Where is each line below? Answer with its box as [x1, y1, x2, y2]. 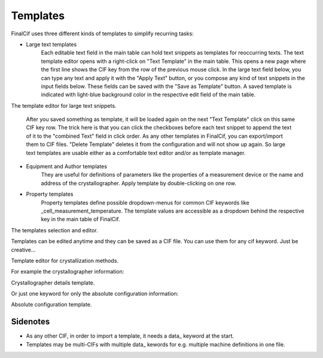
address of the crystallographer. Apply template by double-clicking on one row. [41, 180, 236, 187]
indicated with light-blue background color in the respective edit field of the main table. [41, 91, 256, 98]
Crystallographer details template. [11, 279, 95, 286]
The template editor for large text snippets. [11, 102, 117, 109]
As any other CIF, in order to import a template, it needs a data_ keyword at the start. [26, 332, 234, 339]
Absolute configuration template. [11, 301, 92, 308]
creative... [11, 246, 36, 253]
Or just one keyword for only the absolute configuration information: [11, 290, 179, 298]
